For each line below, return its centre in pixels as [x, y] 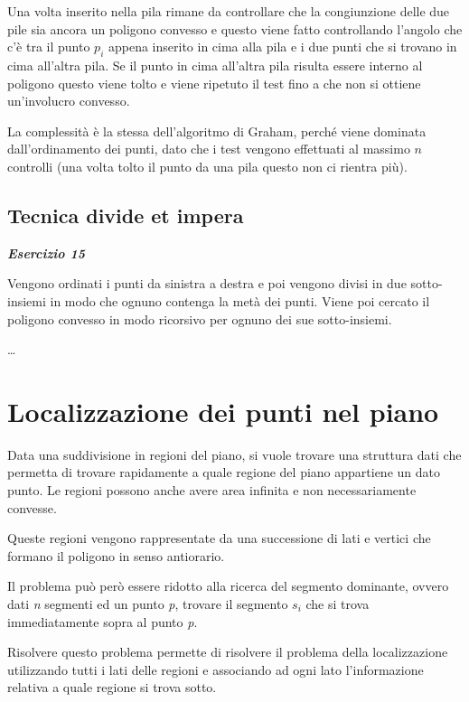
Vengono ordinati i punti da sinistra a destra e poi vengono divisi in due [207, 283]
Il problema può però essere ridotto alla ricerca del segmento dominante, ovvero [228, 586]
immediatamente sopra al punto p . [103, 621]
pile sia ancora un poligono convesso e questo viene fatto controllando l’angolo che [235, 28]
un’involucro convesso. [69, 101]
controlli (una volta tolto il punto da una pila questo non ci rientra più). [207, 166]
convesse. [32, 507]
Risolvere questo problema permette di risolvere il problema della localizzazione [228, 652]
